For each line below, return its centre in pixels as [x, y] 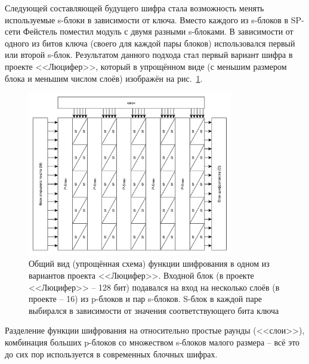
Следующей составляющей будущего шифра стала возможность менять [135, 8]
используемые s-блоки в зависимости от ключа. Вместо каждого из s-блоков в [147, 19]
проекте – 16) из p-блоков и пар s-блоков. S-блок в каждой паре [145, 299]
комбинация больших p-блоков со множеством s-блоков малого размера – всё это [152, 342]
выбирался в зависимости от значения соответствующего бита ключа [154, 310]
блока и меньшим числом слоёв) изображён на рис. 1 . [104, 78]
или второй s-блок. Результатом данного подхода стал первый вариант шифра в [149, 55]
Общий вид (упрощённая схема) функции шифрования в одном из [149, 263]
